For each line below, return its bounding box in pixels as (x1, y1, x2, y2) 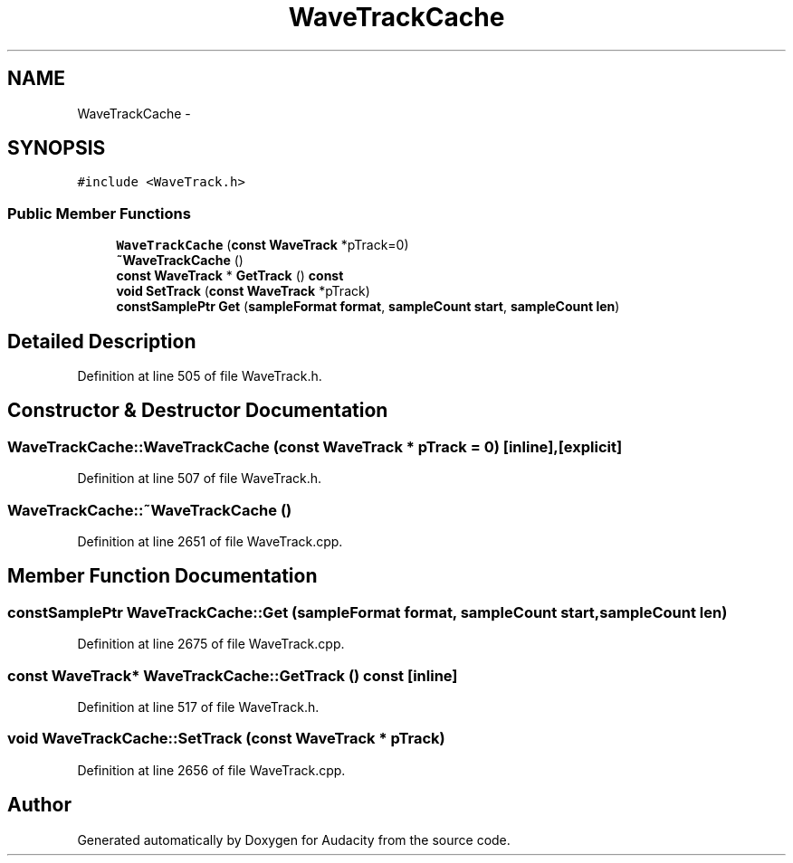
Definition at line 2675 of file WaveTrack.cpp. (77, 636, 345, 652)
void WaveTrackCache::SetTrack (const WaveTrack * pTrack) (7, 729, 445, 748)
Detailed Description (7, 329, 196, 353)
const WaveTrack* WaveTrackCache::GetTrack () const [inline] (7, 666, 458, 685)
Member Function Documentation (7, 564, 318, 588)
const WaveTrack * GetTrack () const (116, 268, 344, 284)
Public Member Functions (7, 204, 191, 223)
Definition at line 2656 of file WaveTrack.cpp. (77, 762, 346, 778)
